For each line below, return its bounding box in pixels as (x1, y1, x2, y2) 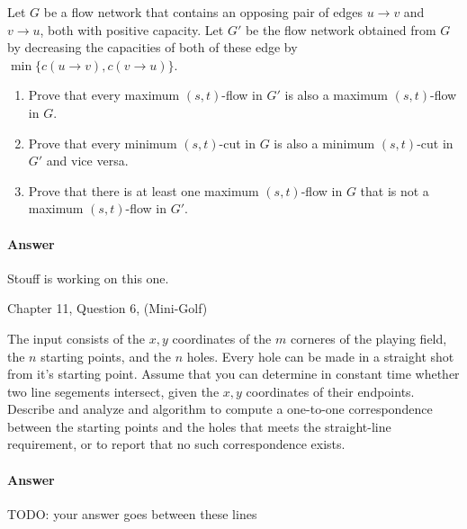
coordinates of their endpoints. (246, 381, 415, 400)
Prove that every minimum (28, 133, 177, 152)
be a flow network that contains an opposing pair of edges (43, 3, 363, 21)
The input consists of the (7, 328, 146, 347)
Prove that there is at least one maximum (28, 181, 259, 200)
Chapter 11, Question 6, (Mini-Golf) (7, 299, 208, 318)
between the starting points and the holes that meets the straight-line (7, 417, 391, 435)
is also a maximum (284, 85, 388, 104)
